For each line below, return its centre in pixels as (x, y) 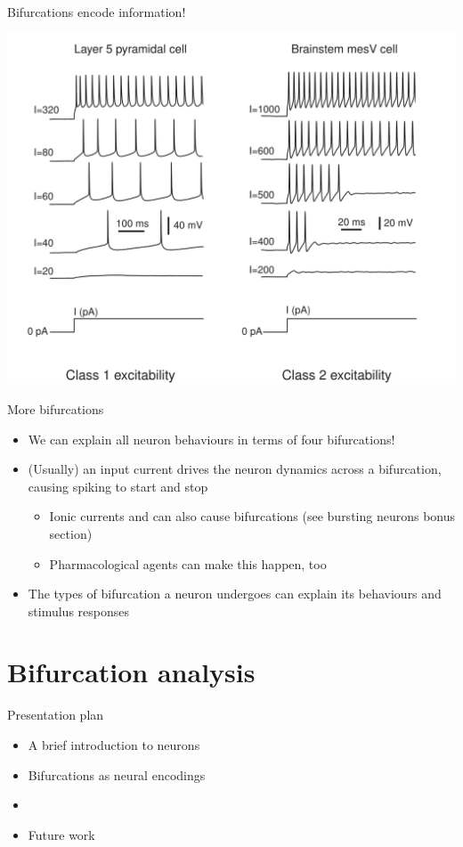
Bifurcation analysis (131, 672)
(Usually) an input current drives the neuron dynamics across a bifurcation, (235, 469)
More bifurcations (56, 408)
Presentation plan (56, 715)
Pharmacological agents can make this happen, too (188, 563)
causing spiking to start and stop (118, 486)
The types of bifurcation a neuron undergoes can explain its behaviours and (235, 594)
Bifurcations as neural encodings (117, 774)
